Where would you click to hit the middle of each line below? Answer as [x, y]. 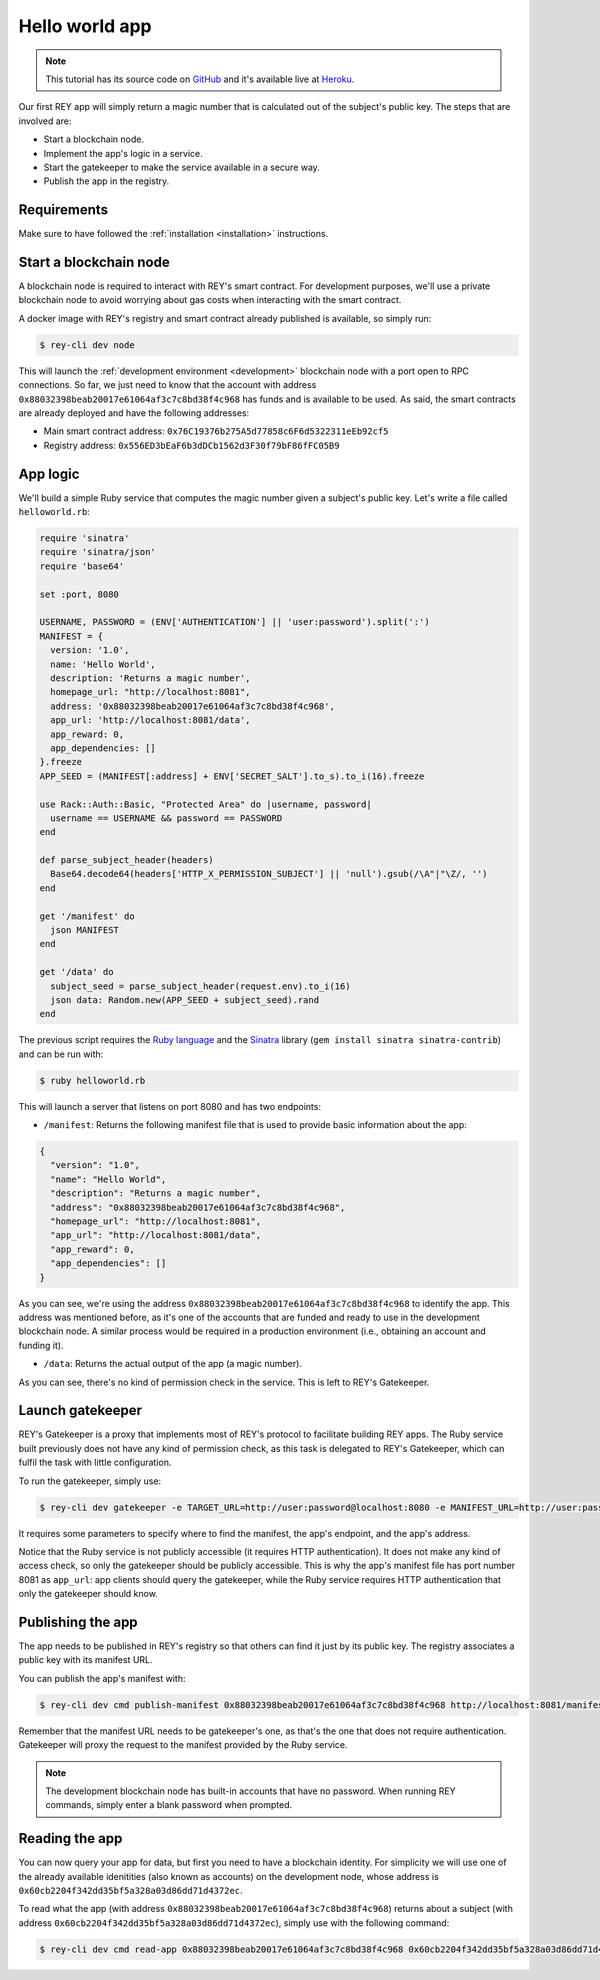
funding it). [41, 1345]
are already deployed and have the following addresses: [134, 413]
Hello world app [85, 26]
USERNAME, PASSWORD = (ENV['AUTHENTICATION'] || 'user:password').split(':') [234, 622]
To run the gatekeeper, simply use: [90, 1481]
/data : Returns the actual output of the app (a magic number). [172, 1364]
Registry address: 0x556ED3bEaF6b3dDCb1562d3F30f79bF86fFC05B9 [191, 445]
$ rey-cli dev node [87, 344]
